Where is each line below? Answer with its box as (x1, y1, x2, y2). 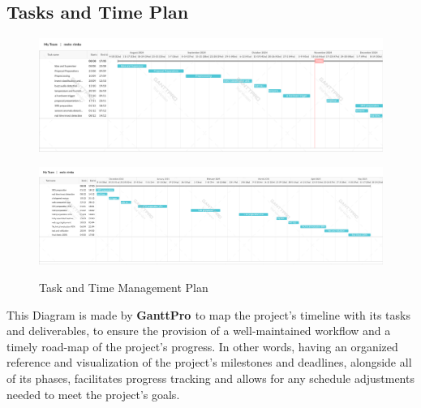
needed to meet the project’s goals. (6, 385, 180, 402)
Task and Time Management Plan (39, 278, 208, 295)
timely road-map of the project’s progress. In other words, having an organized (6, 337, 398, 354)
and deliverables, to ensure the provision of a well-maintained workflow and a (6, 322, 391, 339)
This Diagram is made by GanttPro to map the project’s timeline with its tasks (6, 306, 410, 323)
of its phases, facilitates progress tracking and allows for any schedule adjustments (6, 369, 415, 386)
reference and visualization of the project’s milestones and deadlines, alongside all (6, 354, 412, 371)
